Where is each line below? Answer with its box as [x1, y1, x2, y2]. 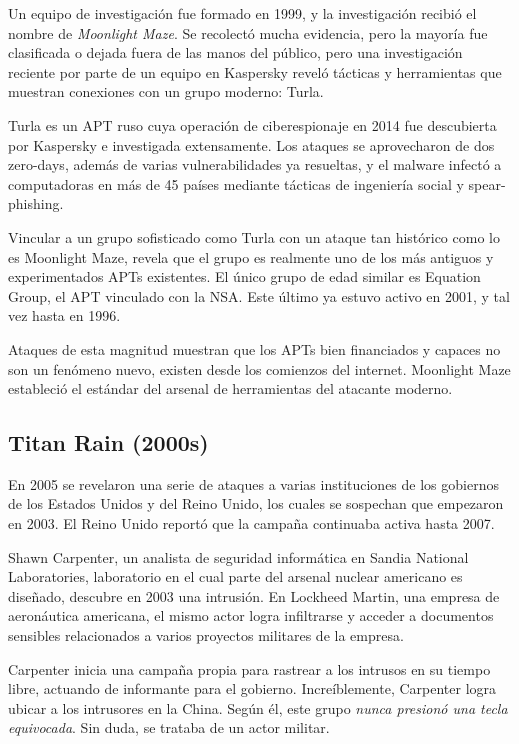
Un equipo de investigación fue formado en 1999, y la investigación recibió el [8, 3, 477, 23]
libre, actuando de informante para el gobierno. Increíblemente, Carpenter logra [8, 678, 497, 699]
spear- [468, 173, 506, 194]
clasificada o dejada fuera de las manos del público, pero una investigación [8, 42, 463, 63]
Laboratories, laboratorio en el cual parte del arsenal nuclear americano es [8, 566, 463, 587]
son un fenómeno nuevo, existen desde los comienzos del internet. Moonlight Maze [8, 358, 511, 379]
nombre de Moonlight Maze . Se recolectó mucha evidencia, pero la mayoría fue [8, 22, 488, 43]
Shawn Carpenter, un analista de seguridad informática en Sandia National [8, 546, 469, 567]
